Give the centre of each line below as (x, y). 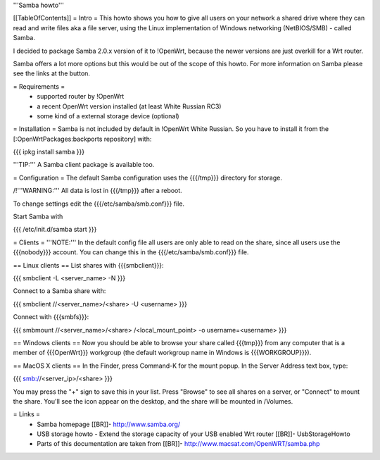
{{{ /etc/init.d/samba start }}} (55, 230)
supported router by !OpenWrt (81, 97)
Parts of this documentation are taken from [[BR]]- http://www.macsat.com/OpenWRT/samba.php (178, 444)
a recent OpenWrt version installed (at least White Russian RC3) (129, 106)
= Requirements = (39, 86)
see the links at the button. (52, 73)
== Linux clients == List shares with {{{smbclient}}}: (89, 265)
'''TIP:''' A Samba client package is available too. (84, 165)
